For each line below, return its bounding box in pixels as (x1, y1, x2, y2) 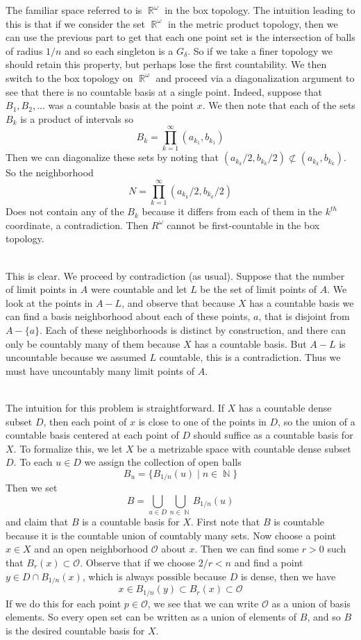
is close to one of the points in (138, 414, 267, 428)
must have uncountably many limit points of (6, 363, 195, 378)
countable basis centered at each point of (6, 428, 179, 442)
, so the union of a (278, 414, 355, 428)
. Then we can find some (194, 541, 299, 556)
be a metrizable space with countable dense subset (137, 441, 351, 455)
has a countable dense (239, 400, 332, 414)
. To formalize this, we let (13, 441, 123, 455)
